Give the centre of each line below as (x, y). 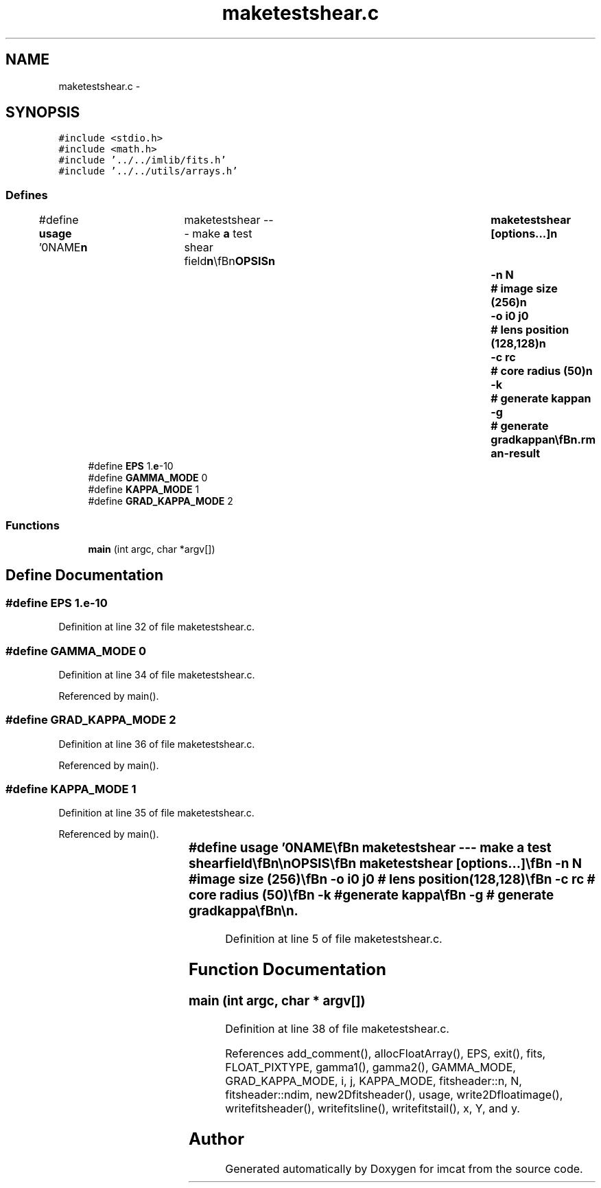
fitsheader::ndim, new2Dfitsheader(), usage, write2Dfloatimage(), (394, 1094)
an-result (516, 454)
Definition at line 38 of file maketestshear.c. (337, 1028)
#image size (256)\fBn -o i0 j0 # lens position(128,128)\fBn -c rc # (392, 880)
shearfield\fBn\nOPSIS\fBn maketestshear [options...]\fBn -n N (385, 864)
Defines (27, 195)
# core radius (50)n (542, 371)
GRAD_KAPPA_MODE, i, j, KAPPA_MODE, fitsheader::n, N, (374, 1081)
